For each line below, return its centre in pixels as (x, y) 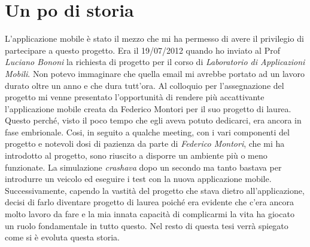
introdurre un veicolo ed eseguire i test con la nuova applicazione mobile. (138, 179)
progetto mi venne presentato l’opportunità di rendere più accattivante (135, 97)
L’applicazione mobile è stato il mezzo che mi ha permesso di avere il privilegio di (154, 38)
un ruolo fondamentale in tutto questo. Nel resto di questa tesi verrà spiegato (147, 225)
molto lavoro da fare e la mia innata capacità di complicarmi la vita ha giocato (150, 214)
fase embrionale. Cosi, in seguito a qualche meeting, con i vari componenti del (147, 132)
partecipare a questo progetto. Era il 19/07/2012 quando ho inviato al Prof (142, 50)
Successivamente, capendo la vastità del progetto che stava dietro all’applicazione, (155, 190)
